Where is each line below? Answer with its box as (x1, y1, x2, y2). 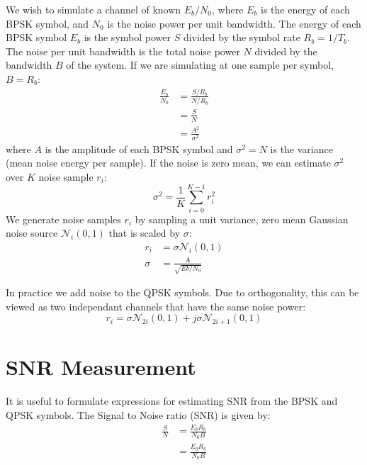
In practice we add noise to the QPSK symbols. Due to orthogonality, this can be (6, 285, 359, 300)
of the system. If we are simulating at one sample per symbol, (66, 57, 334, 72)
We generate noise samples (6, 211, 121, 226)
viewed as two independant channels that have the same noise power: (6, 298, 306, 313)
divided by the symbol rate (183, 30, 300, 45)
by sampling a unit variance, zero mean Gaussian (135, 211, 349, 226)
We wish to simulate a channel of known (6, 2, 181, 16)
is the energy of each (261, 2, 350, 16)
